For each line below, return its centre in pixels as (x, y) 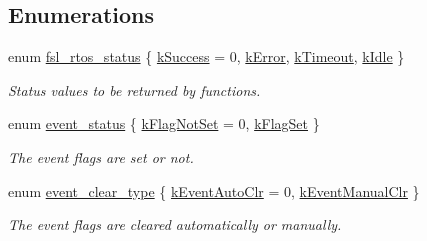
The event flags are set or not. (101, 156)
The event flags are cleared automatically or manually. (175, 224)
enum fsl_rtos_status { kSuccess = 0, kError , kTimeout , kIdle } (206, 56)
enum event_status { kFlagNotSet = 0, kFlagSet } (164, 123)
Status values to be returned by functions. (134, 89)
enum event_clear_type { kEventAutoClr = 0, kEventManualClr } (214, 190)
